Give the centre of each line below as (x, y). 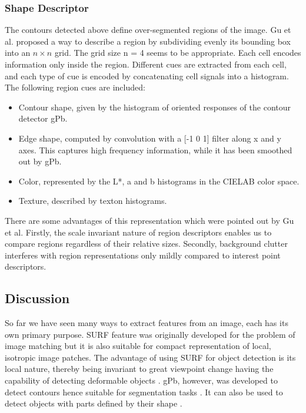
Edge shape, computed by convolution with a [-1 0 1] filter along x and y (150, 138)
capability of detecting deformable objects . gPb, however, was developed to (141, 380)
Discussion (37, 298)
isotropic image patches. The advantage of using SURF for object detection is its (150, 357)
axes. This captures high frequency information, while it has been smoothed (155, 150)
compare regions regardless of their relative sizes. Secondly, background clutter (146, 244)
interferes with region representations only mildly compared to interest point (143, 255)
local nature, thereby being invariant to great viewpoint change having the (139, 369)
